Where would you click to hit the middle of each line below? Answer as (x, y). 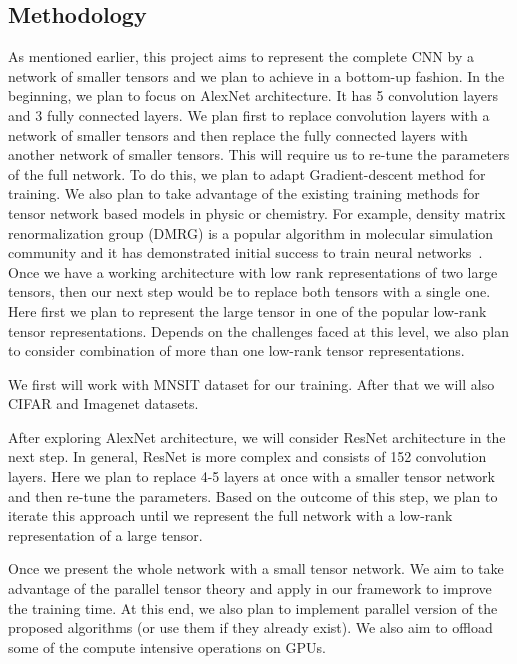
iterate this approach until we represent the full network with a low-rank (230, 515)
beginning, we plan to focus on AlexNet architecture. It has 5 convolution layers (253, 95)
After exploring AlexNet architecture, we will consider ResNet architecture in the (257, 436)
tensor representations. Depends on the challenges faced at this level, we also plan (258, 330)
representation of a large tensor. (105, 534)
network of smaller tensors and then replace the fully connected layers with (238, 134)
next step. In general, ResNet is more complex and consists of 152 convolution (247, 456)
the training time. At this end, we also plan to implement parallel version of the (253, 607)
